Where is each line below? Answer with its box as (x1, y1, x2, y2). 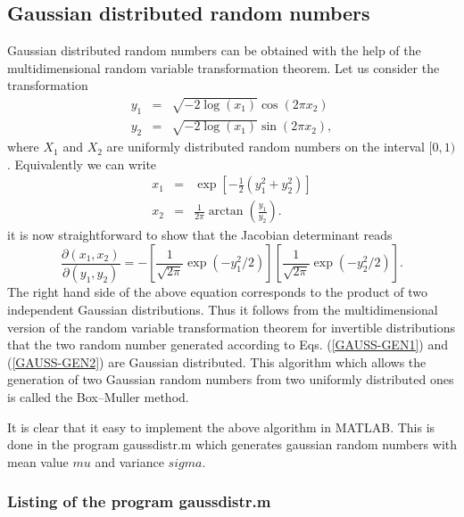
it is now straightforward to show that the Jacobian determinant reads (7, 226, 393, 244)
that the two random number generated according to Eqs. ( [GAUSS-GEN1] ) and (7, 335, 448, 354)
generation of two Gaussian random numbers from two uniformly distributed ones (7, 370, 454, 389)
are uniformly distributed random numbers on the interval (106, 137, 425, 156)
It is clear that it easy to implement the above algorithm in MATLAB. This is (7, 417, 435, 436)
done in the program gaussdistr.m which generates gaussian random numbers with (7, 435, 458, 454)
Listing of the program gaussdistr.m (7, 490, 271, 513)
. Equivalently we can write (7, 154, 157, 173)
